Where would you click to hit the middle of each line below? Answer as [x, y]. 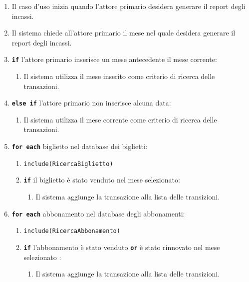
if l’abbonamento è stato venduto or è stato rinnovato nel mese [122, 247]
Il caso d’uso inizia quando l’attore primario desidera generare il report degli [128, 6]
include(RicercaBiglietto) [68, 164]
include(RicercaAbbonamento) [72, 231]
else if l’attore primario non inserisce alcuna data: [91, 103]
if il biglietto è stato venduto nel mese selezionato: [102, 180]
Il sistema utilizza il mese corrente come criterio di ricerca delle [120, 119]
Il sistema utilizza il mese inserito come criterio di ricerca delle [119, 76]
